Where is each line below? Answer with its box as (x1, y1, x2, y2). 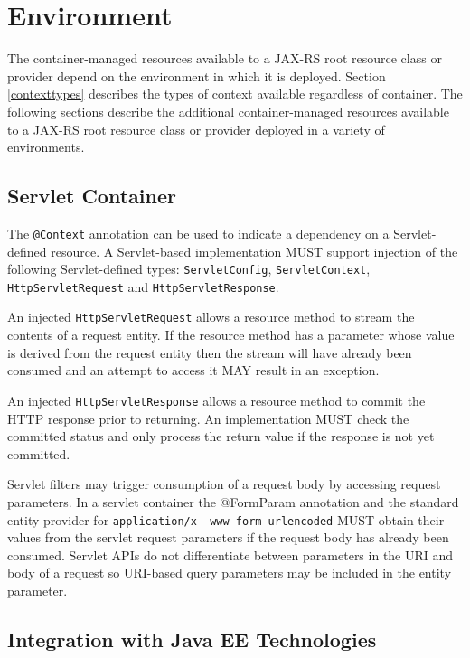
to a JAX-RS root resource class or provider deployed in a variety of (7, 119, 385, 138)
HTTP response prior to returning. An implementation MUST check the (7, 409, 409, 428)
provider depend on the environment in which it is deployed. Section (7, 66, 386, 85)
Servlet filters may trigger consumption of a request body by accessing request (7, 475, 441, 493)
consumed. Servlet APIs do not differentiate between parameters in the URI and (7, 545, 454, 564)
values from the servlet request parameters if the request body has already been (7, 528, 449, 547)
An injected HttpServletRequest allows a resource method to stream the (7, 307, 415, 326)
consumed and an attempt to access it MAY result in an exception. (7, 361, 380, 380)
